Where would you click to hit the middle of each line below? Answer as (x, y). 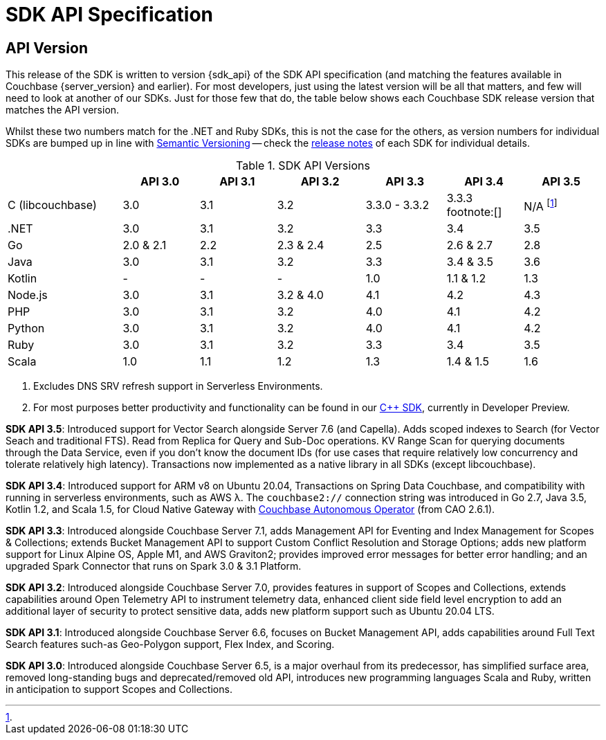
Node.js (28, 295)
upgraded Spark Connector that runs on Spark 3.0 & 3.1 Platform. (154, 566)
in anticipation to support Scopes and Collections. (119, 689)
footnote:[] (474, 212)
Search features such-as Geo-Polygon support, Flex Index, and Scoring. (170, 644)
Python (26, 328)
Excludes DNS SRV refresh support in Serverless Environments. (178, 386)
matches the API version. (63, 110)
